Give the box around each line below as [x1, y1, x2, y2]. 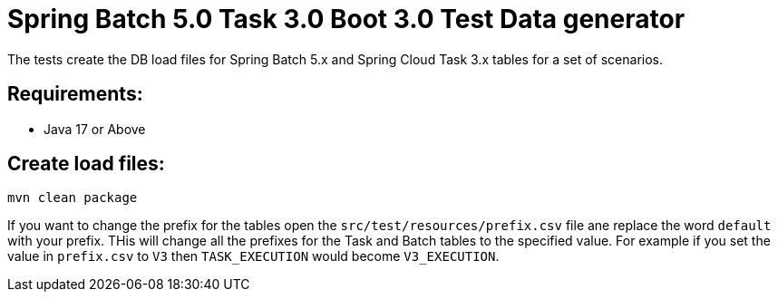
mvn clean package [7, 190, 138, 206]
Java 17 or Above [44, 121, 146, 137]
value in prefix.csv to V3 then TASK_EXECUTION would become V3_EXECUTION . [7, 248, 500, 265]
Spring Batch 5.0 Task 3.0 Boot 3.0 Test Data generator [7, 4, 686, 34]
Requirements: [7, 82, 143, 106]
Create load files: [7, 152, 165, 176]
